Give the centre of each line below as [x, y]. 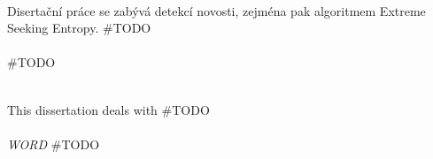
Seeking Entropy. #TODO [79, 28]
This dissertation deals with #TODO [108, 109]
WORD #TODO [54, 144]
